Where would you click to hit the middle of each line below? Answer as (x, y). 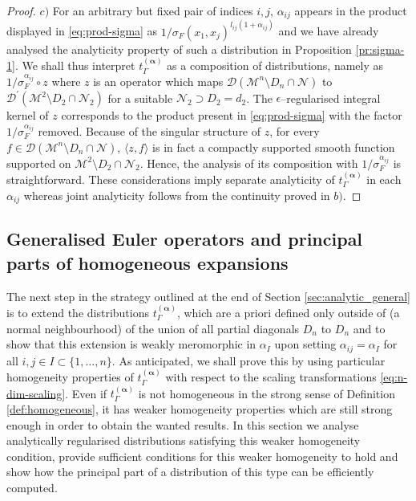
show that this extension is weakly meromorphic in (131, 344)
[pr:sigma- (380, 49)
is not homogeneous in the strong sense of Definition (267, 393)
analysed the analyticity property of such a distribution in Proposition (179, 49)
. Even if (86, 393)
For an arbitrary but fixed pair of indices (153, 10)
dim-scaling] (36, 393)
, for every (295, 130)
